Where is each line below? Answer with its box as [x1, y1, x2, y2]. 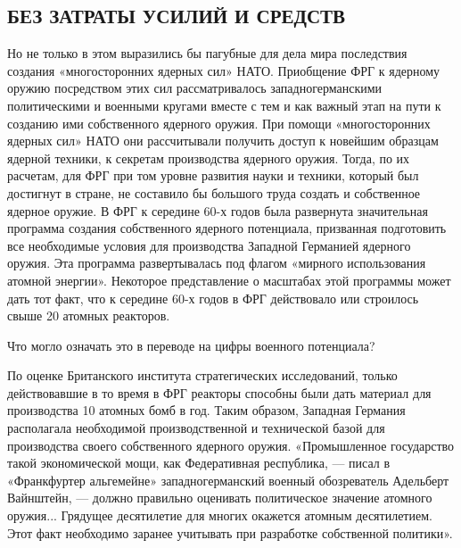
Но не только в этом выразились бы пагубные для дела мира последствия [7, 44, 407, 62]
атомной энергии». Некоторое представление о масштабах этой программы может [7, 270, 451, 289]
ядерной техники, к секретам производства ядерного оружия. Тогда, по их [7, 148, 410, 167]
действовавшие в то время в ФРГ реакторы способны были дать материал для [7, 383, 432, 402]
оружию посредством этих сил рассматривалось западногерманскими [7, 79, 383, 97]
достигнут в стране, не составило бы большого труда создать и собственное [7, 183, 421, 202]
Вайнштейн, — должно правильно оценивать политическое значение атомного [7, 488, 432, 507]
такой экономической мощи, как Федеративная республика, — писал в [7, 453, 391, 472]
